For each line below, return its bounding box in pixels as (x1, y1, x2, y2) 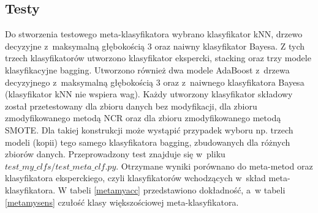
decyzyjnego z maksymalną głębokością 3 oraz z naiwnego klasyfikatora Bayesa (5, 75, 305, 88)
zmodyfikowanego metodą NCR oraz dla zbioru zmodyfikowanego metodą (5, 111, 281, 124)
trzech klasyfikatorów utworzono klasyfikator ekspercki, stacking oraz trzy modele (5, 51, 311, 64)
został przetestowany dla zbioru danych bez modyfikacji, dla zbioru (5, 99, 257, 112)
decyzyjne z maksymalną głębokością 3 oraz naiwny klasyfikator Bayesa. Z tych (5, 39, 305, 52)
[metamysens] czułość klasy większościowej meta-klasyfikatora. (5, 195, 239, 208)
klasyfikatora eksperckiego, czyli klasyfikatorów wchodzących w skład (5, 171, 266, 184)
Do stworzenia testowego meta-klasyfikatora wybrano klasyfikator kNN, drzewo (5, 28, 303, 40)
